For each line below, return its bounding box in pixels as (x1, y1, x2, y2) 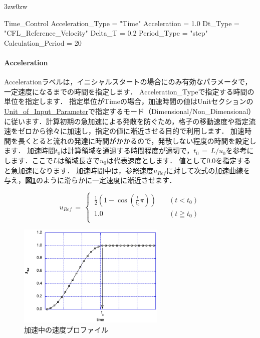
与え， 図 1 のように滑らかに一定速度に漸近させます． (4, 175, 176, 185)
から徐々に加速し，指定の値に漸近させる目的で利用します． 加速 (32, 126, 245, 136)
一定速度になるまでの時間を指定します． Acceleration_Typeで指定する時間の (4, 86, 254, 96)
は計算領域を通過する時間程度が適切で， (60, 145, 194, 156)
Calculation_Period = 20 (4, 37, 82, 48)
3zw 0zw (4, 1, 28, 11)
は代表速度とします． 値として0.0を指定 (106, 155, 237, 165)
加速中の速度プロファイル (24, 324, 108, 334)
